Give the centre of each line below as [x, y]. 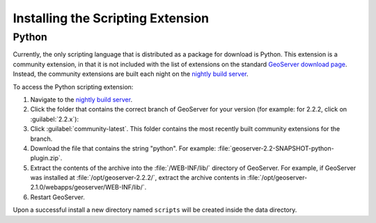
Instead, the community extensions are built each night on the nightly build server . [131, 74]
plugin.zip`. [46, 158]
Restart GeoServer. [57, 197]
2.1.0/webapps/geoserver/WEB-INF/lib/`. [88, 187]
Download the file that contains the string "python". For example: [123, 148]
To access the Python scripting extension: [73, 86]
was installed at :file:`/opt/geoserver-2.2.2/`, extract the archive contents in [138, 178]
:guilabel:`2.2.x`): [55, 119]
